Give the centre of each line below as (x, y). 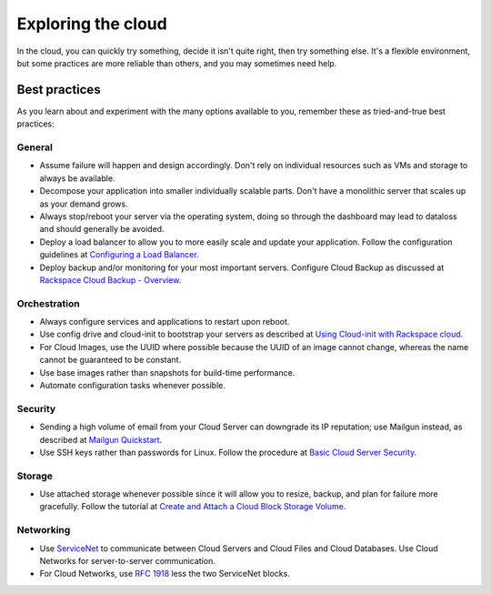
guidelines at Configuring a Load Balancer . (119, 255)
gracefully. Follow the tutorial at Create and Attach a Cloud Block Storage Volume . (193, 507)
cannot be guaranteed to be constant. (110, 360)
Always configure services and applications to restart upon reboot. (165, 322)
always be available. (77, 178)
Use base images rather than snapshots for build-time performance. (167, 372)
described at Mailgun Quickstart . (101, 439)
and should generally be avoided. (102, 229)
